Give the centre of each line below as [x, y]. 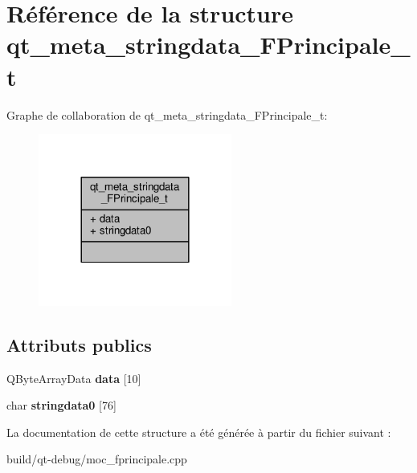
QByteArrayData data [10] [74, 378]
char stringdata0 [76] [61, 405]
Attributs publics [79, 344]
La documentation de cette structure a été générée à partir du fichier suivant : [199, 432]
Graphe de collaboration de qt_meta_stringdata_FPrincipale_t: [167, 114]
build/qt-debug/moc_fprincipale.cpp [97, 459]
